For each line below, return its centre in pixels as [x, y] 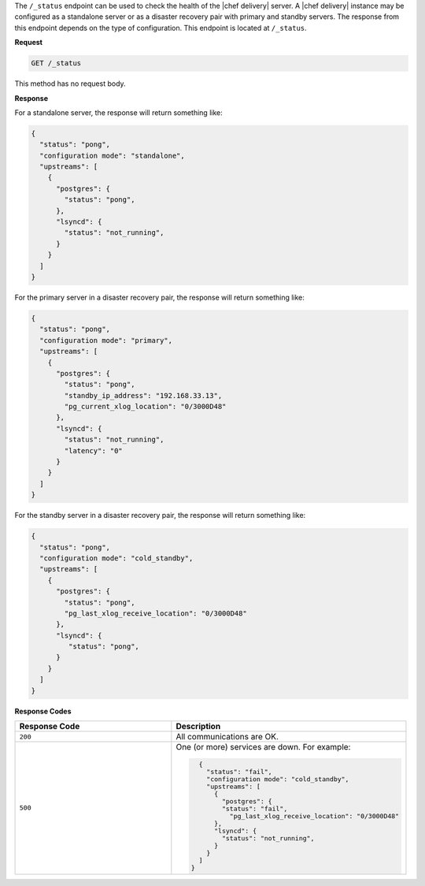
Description [198, 727]
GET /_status [56, 63]
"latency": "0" [94, 450]
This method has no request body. [70, 84]
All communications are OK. [227, 737]
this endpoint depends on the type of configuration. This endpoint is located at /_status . [161, 28]
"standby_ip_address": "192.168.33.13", [143, 395]
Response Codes [43, 711]
